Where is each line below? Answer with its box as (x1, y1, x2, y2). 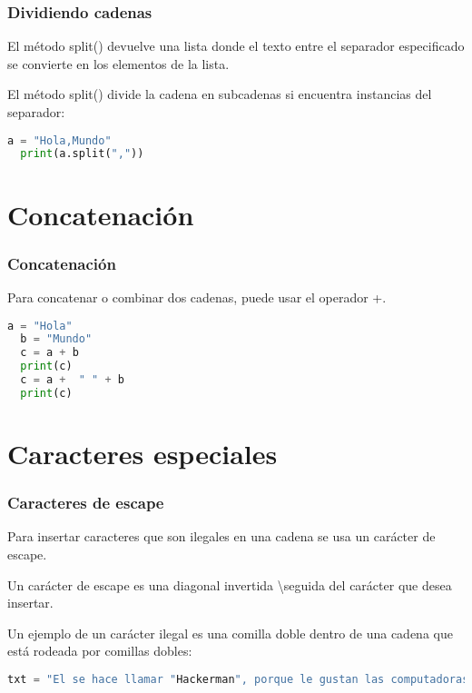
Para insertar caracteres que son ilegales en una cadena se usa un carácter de (7, 527, 436, 546)
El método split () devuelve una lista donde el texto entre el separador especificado (7, 36, 465, 55)
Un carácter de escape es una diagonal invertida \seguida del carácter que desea (7, 575, 452, 594)
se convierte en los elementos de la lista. (7, 54, 230, 73)
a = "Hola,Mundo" (7, 134, 112, 147)
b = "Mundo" (20, 332, 93, 346)
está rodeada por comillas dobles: (7, 641, 192, 660)
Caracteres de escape (7, 491, 164, 514)
